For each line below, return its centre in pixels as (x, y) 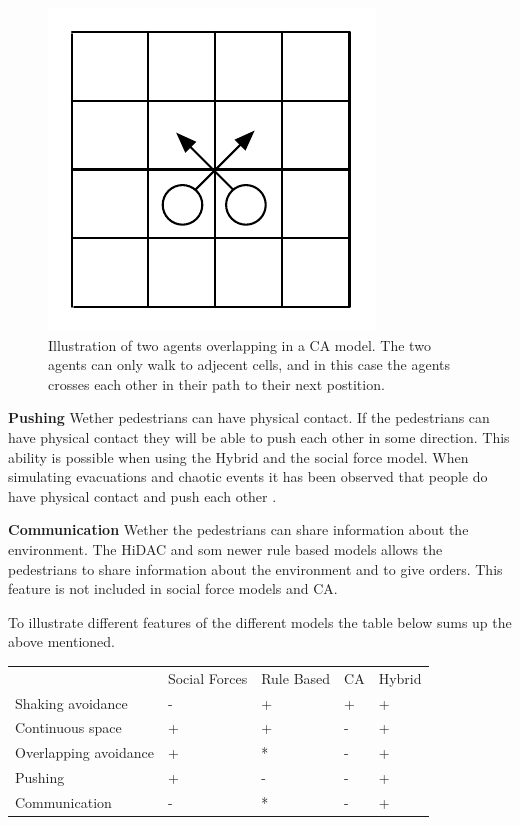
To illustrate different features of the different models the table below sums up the (260, 621)
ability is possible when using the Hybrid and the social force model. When (238, 456)
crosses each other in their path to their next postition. (216, 383)
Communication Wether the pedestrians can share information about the (238, 529)
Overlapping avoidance (84, 752)
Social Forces (207, 677)
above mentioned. (61, 641)
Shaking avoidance (71, 702)
